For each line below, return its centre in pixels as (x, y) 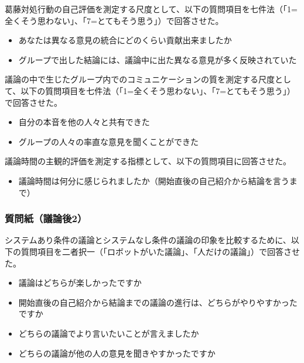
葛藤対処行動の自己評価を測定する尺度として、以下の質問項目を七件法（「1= (151, 9)
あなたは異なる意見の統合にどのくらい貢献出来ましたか (125, 40)
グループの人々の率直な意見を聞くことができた (108, 141)
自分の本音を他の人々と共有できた (84, 122)
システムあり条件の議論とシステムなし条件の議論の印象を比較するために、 (148, 240)
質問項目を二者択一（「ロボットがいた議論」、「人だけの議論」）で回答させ (160, 251)
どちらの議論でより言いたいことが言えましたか (109, 333)
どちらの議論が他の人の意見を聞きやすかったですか (117, 353)
